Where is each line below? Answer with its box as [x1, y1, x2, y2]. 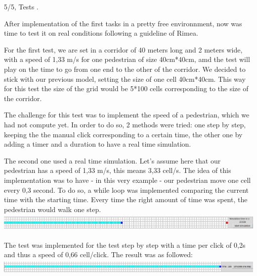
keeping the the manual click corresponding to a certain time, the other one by [4, 129, 243, 139]
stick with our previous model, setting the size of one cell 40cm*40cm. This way [4, 73, 246, 84]
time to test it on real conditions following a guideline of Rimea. [4, 28, 198, 38]
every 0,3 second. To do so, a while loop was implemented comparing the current [4, 184, 249, 195]
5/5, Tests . [4, 1, 39, 11]
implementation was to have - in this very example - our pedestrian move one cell [4, 174, 251, 185]
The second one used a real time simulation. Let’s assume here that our [4, 155, 221, 166]
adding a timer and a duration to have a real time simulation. [4, 139, 191, 149]
